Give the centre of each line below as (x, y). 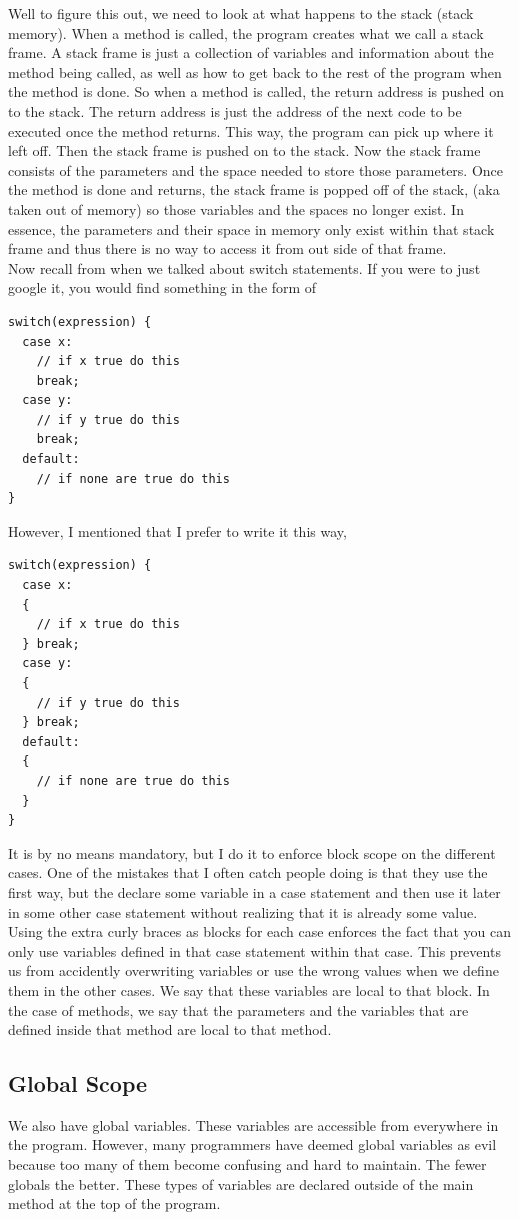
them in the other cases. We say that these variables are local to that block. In (249, 989)
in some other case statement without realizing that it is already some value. (243, 911)
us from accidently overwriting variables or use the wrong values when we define (253, 970)
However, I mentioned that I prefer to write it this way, (177, 530)
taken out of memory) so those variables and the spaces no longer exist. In (236, 208)
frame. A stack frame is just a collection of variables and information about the (251, 52)
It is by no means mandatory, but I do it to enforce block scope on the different (252, 852)
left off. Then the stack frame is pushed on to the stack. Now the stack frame (244, 150)
